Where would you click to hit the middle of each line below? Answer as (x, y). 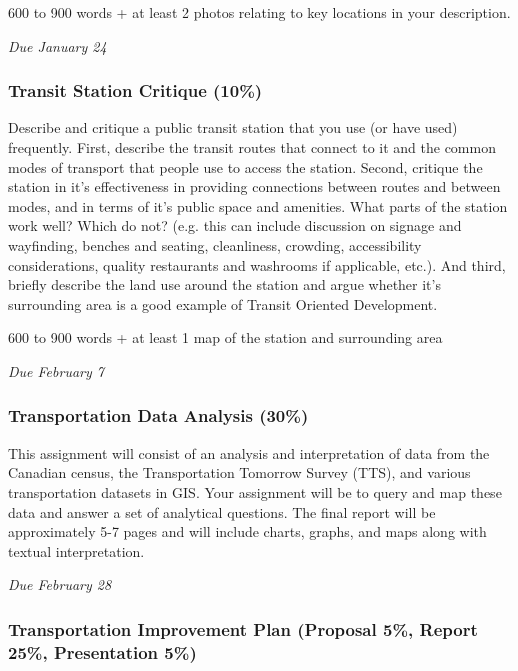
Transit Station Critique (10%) (135, 90)
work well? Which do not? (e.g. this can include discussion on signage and (235, 225)
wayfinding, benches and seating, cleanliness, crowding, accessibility (215, 244)
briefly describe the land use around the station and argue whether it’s (224, 284)
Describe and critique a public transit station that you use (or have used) (233, 127)
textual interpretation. (76, 550)
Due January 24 (57, 45)
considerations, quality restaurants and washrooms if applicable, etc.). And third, (257, 264)
